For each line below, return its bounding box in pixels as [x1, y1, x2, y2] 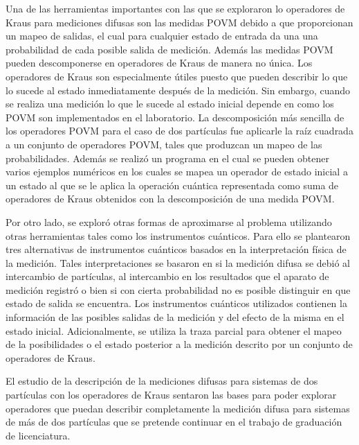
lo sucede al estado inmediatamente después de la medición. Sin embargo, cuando [6, 82, 351, 97]
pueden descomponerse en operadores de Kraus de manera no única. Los [6, 55, 313, 70]
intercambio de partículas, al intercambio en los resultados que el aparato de [6, 269, 329, 283]
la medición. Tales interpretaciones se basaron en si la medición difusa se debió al [6, 255, 351, 270]
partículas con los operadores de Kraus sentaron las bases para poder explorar [6, 387, 337, 402]
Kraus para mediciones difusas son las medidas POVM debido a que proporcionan [6, 15, 353, 29]
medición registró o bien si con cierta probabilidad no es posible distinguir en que [6, 282, 351, 297]
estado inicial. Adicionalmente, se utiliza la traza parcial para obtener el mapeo [6, 323, 342, 338]
